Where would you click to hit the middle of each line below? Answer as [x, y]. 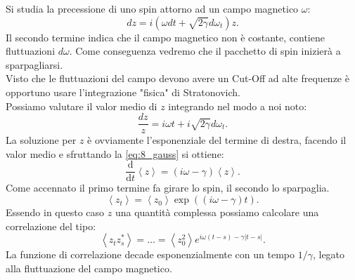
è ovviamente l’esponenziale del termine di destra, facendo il [217, 140]
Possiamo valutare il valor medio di [82, 106]
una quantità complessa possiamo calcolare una [217, 212]
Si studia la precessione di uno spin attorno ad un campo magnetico [152, 8]
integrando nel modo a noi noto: [238, 106]
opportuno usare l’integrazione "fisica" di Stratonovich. [123, 92]
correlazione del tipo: [51, 226]
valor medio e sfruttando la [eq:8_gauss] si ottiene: [115, 153]
